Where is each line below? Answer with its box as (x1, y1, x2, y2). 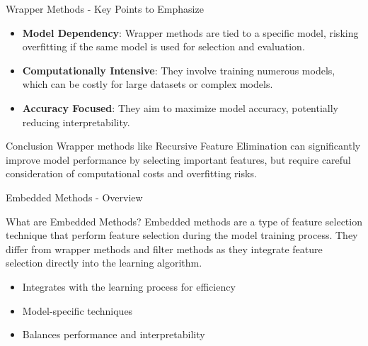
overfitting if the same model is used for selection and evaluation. (22, 39, 305, 54)
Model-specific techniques (22, 303, 133, 318)
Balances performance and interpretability (22, 327, 205, 342)
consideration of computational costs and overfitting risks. (6, 166, 257, 181)
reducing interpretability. (22, 114, 130, 129)
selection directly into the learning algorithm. (6, 255, 202, 270)
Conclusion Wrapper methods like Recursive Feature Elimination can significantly (6, 138, 361, 153)
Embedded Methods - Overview (6, 189, 143, 204)
